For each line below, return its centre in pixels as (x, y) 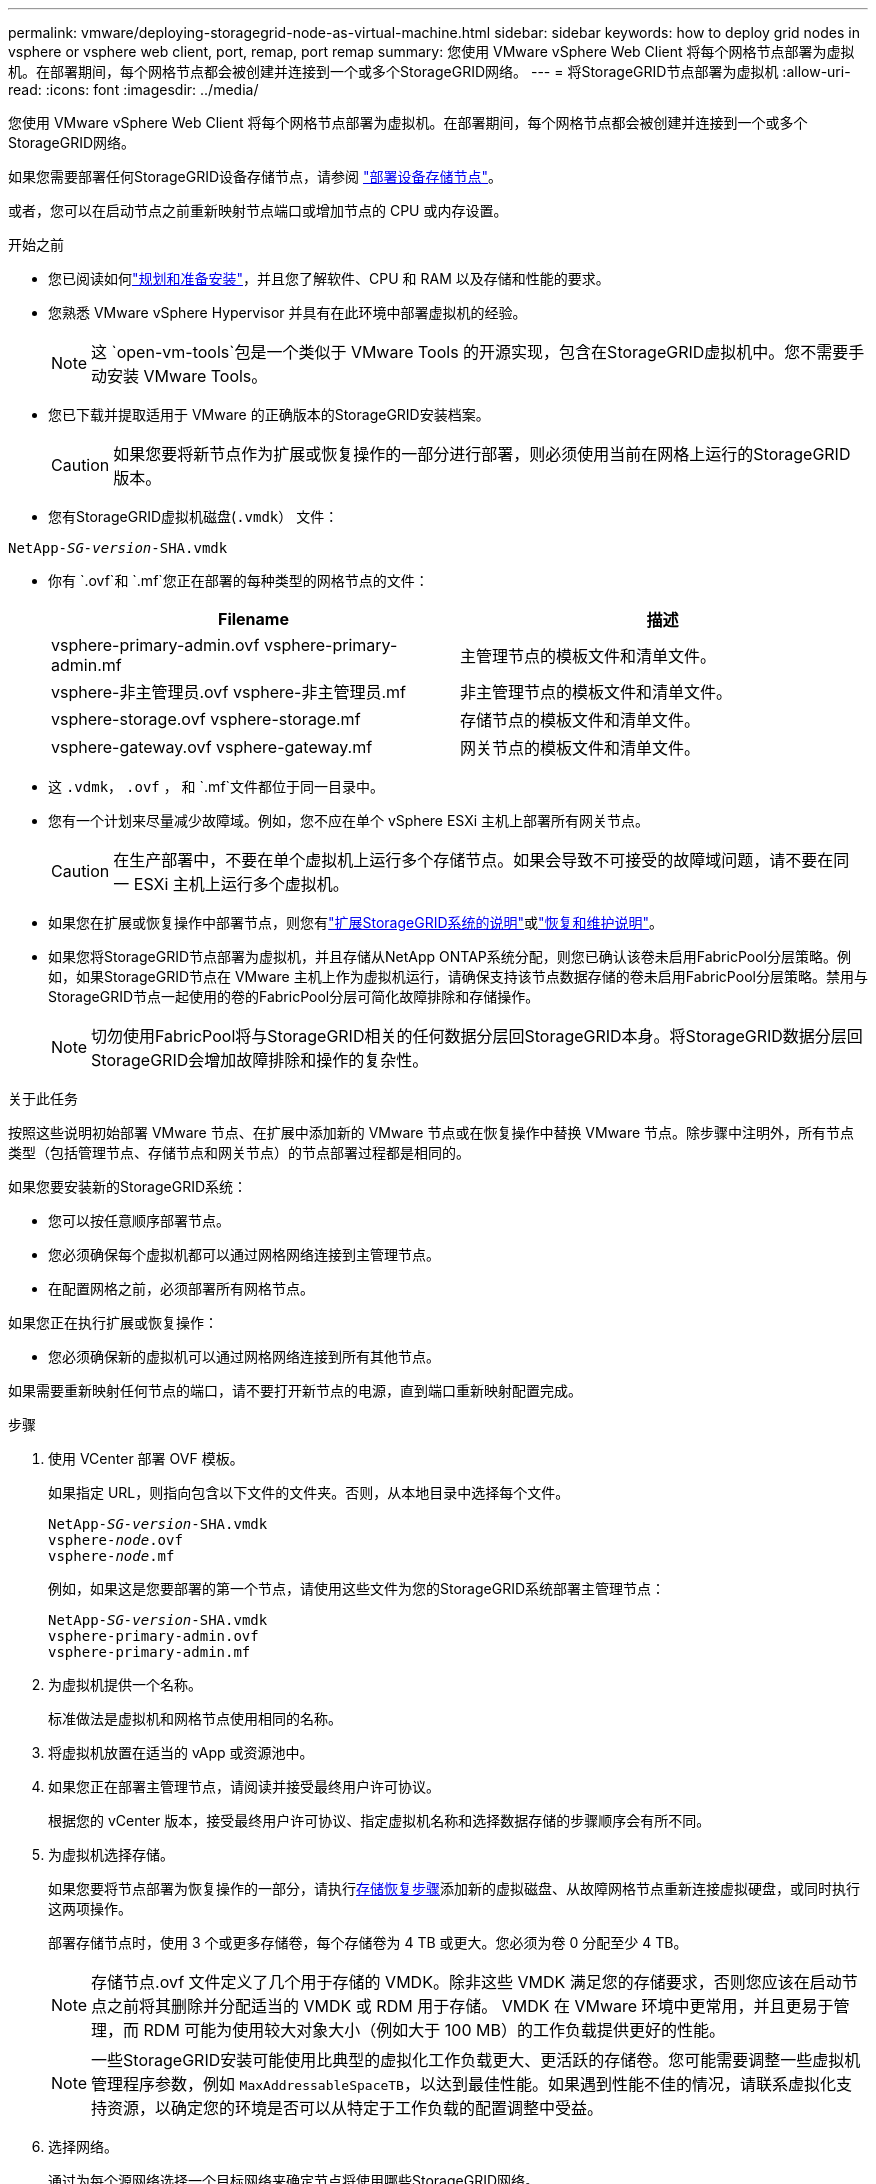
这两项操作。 (90, 1908)
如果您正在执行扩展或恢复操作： (113, 1322)
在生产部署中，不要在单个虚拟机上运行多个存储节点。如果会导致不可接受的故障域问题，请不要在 (473, 860)
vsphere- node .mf (111, 1556)
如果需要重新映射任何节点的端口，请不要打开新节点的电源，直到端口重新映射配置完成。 (295, 1390)
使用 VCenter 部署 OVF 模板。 (146, 1458)
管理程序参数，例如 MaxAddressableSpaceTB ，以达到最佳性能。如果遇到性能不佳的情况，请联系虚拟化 (463, 2084)
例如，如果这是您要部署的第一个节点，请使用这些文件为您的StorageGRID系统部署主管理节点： (357, 1588)
